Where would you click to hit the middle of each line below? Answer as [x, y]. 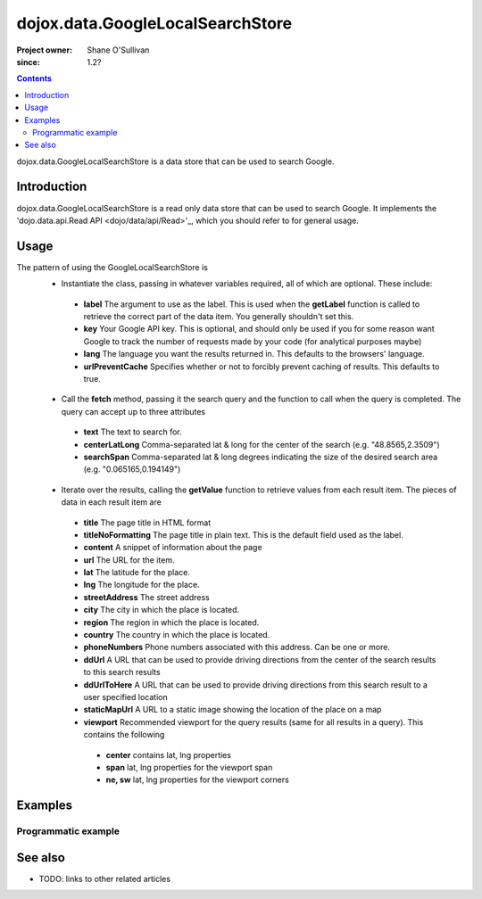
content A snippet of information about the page [173, 548]
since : [28, 62]
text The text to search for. [133, 432]
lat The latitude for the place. [137, 573]
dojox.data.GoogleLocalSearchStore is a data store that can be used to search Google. [175, 161]
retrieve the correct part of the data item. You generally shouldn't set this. [219, 317]
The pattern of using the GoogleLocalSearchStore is [112, 267]
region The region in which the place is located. [171, 622]
